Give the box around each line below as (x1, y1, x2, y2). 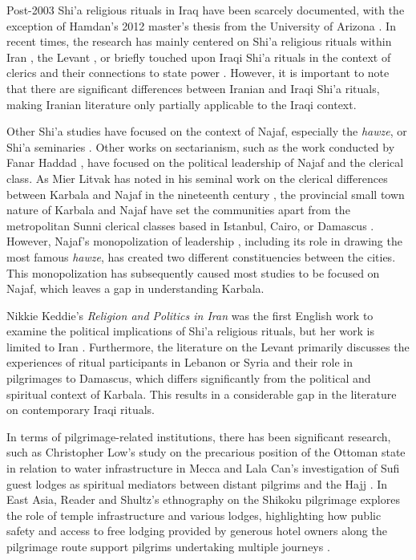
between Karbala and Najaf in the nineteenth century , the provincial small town (6, 185, 405, 202)
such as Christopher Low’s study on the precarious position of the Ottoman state (6, 444, 406, 461)
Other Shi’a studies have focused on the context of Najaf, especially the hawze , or (6, 123, 407, 140)
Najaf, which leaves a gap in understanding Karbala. (6, 280, 265, 297)
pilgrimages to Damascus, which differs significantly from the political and (6, 370, 371, 387)
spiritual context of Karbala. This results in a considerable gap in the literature (6, 385, 397, 402)
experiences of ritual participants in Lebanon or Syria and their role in (6, 354, 353, 371)
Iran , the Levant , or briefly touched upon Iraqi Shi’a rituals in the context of (6, 48, 391, 65)
